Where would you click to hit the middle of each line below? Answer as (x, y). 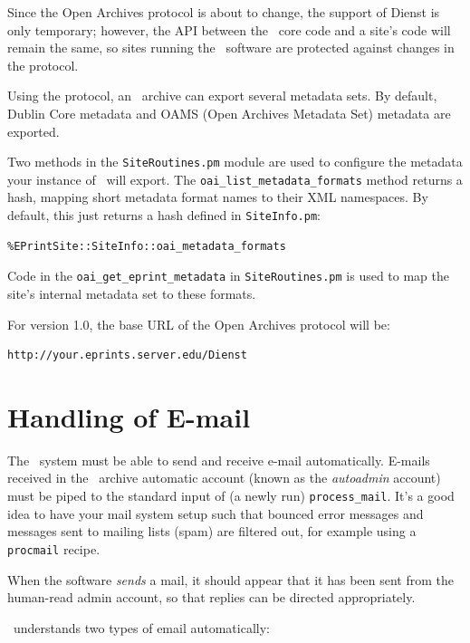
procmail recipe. (54, 548)
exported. (34, 131)
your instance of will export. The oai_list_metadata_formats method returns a (235, 179)
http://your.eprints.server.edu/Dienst (127, 355)
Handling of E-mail (129, 416)
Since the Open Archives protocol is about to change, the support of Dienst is (224, 12)
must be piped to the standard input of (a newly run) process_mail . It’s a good (231, 496)
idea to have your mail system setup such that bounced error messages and (216, 513)
